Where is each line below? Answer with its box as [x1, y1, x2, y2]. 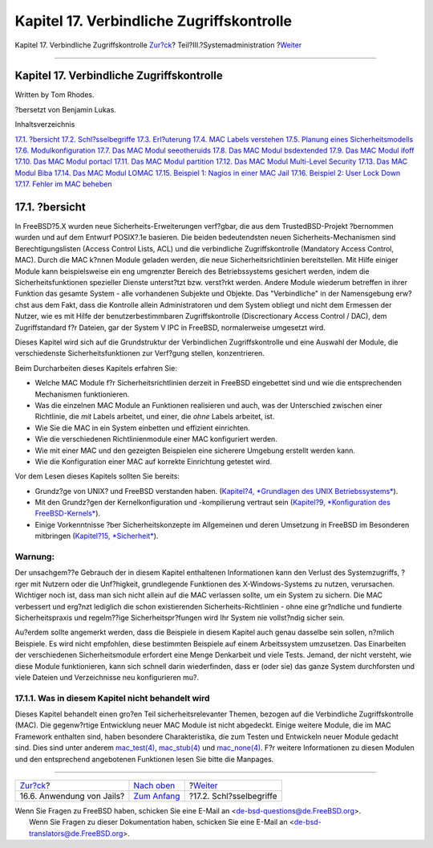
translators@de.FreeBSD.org [29, 828, 123, 838]
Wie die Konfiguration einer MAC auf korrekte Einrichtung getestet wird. [34, 456, 273, 466]
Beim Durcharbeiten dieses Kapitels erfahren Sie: [14, 363, 178, 373]
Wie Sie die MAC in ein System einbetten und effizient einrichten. [34, 422, 250, 433]
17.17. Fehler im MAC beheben [14, 179, 112, 189]
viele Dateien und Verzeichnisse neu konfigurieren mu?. [14, 672, 200, 682]
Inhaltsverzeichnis [14, 120, 75, 129]
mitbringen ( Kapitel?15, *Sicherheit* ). [34, 531, 159, 541]
